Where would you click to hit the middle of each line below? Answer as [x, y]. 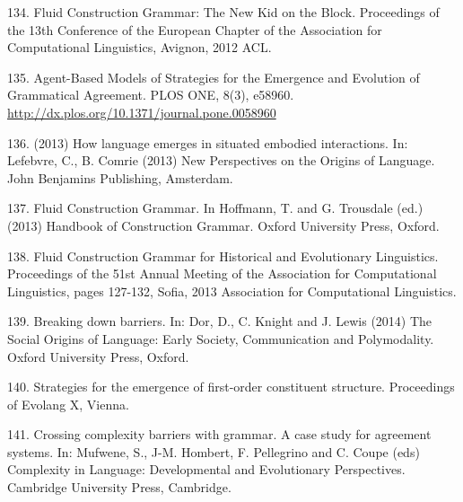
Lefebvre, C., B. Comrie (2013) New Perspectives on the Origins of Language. [221, 160]
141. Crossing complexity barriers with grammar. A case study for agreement [219, 434]
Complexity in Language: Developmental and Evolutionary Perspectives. [206, 469]
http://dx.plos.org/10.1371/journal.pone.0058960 [142, 112]
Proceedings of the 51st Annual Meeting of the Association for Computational [222, 273]
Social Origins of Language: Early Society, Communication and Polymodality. [221, 338]
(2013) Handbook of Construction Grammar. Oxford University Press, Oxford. [223, 225]
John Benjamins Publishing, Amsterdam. [120, 177]
